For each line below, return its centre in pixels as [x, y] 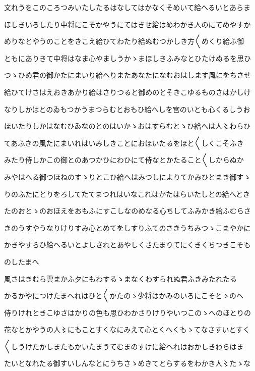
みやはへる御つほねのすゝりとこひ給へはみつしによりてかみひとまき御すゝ [127, 176]
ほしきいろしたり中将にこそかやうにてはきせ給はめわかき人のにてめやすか [127, 24]
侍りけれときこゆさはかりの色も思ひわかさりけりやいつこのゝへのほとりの [127, 312]
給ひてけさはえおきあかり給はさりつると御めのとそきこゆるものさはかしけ [127, 92]
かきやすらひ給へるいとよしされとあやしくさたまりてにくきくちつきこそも [127, 245]
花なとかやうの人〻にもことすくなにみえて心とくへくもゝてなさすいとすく [127, 329]
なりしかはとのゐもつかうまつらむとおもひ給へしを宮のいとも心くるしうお [127, 109]
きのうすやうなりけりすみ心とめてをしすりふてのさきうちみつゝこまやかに [127, 227]
